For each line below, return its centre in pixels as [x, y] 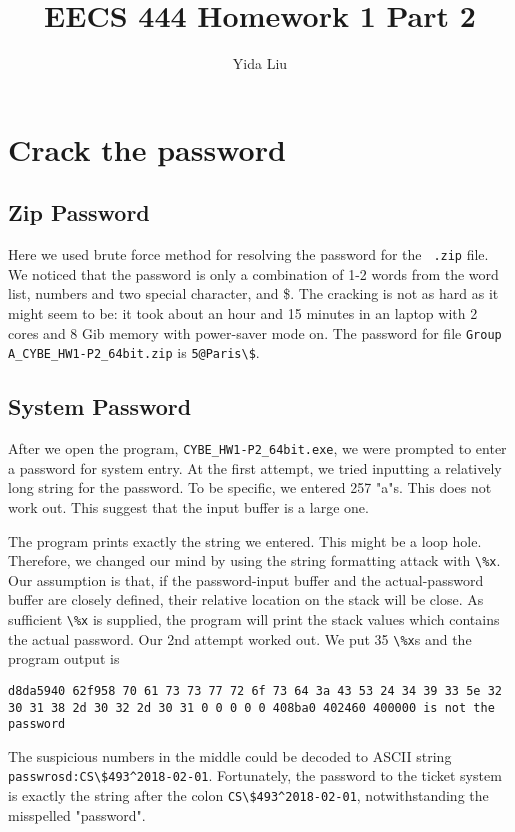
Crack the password [147, 148]
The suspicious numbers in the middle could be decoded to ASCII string [230, 755]
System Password [100, 406]
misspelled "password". [77, 814]
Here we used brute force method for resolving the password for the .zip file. [248, 254]
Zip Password [79, 212]
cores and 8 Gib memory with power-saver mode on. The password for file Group [255, 332]
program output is [64, 658]
